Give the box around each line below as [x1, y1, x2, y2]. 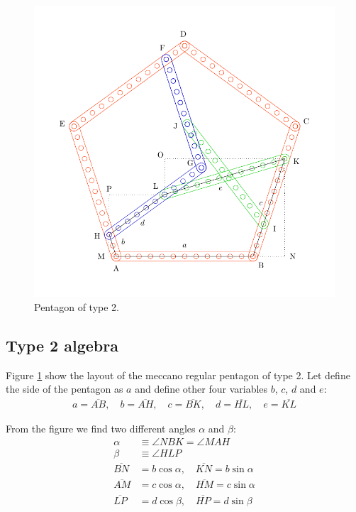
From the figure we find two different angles [6, 421, 196, 436]
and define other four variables [135, 381, 268, 396]
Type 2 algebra [6, 334, 118, 356]
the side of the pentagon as [6, 381, 123, 396]
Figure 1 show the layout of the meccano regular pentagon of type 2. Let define [6, 367, 350, 382]
